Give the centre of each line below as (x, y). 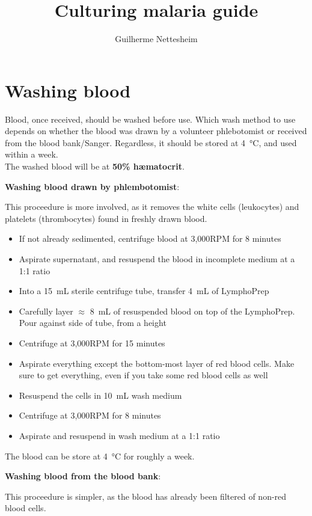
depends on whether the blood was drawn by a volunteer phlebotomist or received (156, 131)
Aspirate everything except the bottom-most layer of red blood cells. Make (157, 363)
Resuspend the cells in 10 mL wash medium (100, 395)
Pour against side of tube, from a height (93, 323)
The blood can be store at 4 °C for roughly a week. (100, 456)
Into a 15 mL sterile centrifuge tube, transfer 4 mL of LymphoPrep (144, 291)
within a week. (32, 154)
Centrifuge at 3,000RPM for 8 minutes (90, 415)
